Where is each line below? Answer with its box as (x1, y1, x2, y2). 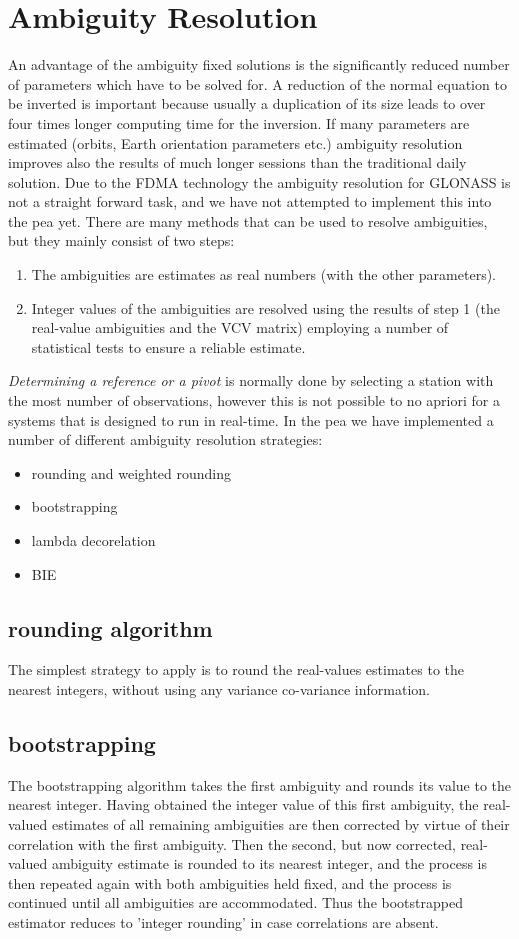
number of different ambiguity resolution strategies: (8, 429, 323, 450)
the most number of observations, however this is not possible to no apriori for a (8, 390, 500, 411)
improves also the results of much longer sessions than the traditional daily (8, 152, 467, 173)
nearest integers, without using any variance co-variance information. (8, 678, 430, 699)
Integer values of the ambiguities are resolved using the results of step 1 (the (31, 297, 500, 318)
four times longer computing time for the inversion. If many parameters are (8, 112, 470, 133)
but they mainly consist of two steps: (8, 230, 235, 251)
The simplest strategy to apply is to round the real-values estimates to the (8, 659, 464, 680)
